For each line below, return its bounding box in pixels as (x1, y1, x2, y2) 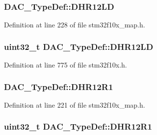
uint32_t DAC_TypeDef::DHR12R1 (4, 120, 152, 133)
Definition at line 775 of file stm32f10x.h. (4, 60, 127, 70)
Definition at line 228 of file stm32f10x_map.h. (4, 20, 145, 30)
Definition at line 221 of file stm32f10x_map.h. (4, 99, 145, 110)
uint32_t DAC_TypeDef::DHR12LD (4, 40, 154, 52)
